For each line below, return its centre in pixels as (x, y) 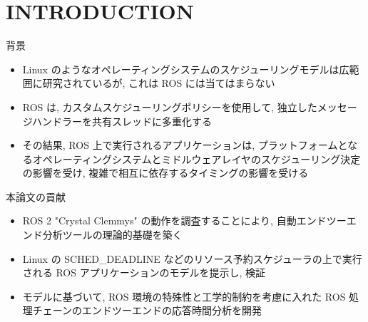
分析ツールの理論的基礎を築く (112, 235)
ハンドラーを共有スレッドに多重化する (122, 121)
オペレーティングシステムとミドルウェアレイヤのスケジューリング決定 (196, 159)
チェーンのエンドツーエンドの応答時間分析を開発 (147, 310)
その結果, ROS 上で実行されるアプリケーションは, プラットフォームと (185, 145)
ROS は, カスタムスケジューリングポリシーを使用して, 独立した (170, 107)
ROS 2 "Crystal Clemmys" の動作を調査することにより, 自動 (159, 220)
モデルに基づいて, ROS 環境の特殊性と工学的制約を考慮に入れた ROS (184, 296)
